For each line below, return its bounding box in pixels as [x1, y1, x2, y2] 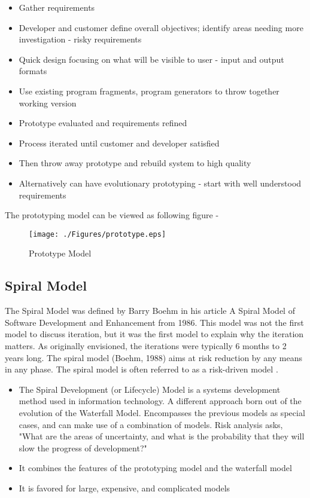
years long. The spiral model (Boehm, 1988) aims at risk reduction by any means [5, 351, 302, 363]
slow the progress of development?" [19, 441, 147, 454]
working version [19, 96, 77, 109]
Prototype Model [29, 247, 92, 259]
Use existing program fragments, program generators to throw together [19, 84, 279, 97]
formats [19, 65, 47, 77]
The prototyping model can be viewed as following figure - [5, 209, 219, 221]
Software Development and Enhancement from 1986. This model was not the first [5, 316, 304, 328]
